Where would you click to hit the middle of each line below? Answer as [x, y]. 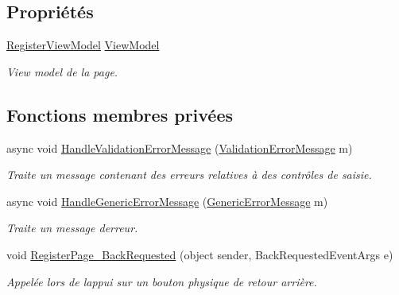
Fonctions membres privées [120, 114]
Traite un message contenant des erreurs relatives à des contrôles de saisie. [189, 175]
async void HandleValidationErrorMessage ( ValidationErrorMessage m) [180, 147]
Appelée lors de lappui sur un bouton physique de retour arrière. [162, 281]
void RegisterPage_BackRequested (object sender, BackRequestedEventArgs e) [200, 254]
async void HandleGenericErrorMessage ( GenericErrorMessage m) [167, 201]
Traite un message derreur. [72, 228]
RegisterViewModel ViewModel [83, 45]
